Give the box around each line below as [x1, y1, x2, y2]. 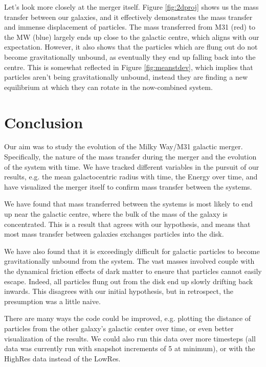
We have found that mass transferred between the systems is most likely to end [4, 198, 253, 209]
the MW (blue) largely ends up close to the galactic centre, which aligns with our [4, 31, 259, 42]
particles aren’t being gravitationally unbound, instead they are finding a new [4, 72, 248, 82]
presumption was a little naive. [4, 295, 101, 306]
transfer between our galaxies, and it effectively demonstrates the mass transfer [4, 11, 253, 22]
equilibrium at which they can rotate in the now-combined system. [4, 81, 213, 92]
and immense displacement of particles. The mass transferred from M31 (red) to [4, 21, 256, 32]
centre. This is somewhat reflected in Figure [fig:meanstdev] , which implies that [4, 61, 253, 72]
